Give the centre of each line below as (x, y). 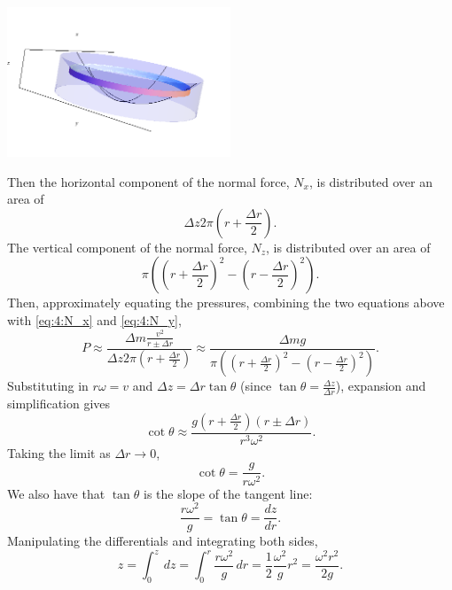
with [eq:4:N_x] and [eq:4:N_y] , (94, 320)
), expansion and (381, 386)
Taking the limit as (59, 452)
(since (256, 386)
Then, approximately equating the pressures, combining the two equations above (226, 303)
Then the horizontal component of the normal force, (148, 181)
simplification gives (59, 404)
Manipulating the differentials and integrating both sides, (163, 541)
